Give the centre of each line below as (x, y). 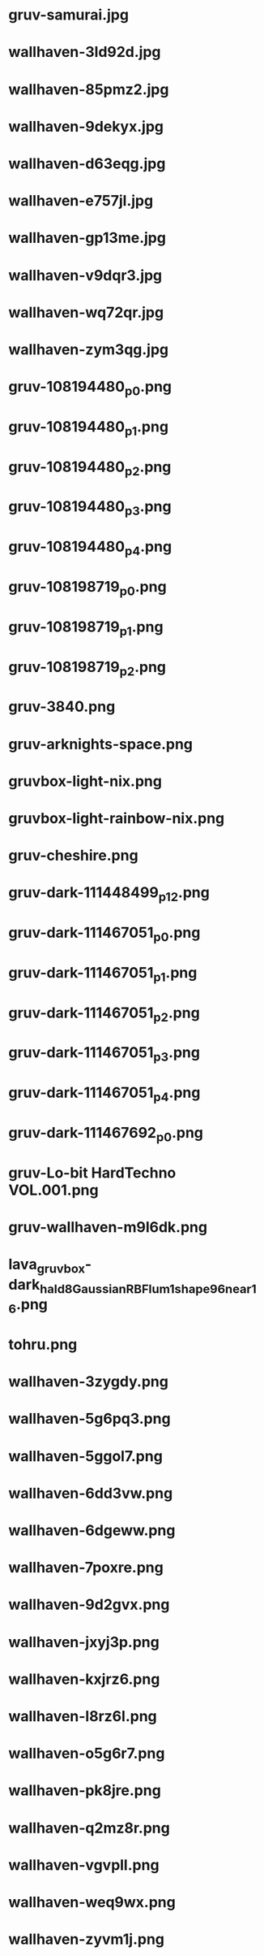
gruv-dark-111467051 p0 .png (104, 934)
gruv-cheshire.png (74, 856)
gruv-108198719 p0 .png (88, 588)
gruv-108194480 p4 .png (90, 548)
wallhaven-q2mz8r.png (89, 1828)
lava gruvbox (47, 1266)
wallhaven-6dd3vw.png (91, 1493)
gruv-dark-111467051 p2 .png (104, 1014)
